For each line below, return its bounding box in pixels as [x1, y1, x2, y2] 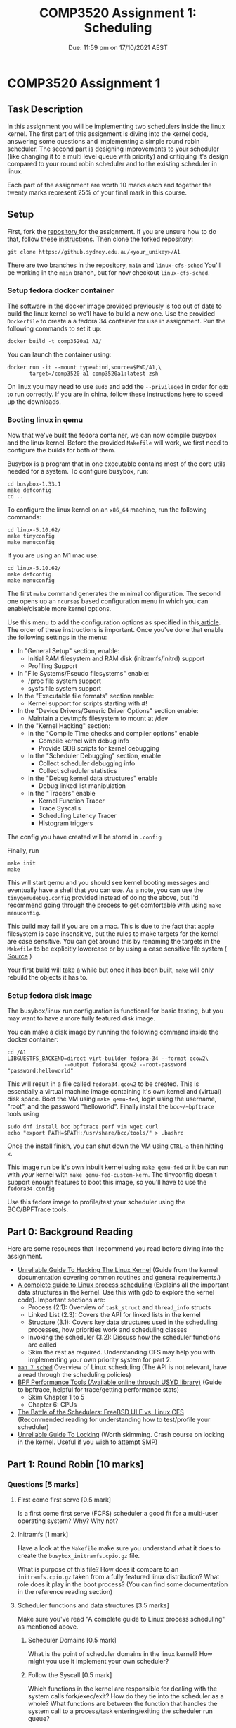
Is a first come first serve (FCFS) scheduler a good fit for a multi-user [17, 1509, 218, 1517]
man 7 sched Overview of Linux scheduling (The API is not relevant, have [17, 1363, 227, 1371]
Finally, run [7, 846, 39, 855]
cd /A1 [7, 1049, 27, 1056]
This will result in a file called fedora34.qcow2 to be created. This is [7, 1080, 199, 1088]
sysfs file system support [27, 684, 102, 693]
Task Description [7, 104, 84, 116]
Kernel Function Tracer [38, 796, 105, 805]
